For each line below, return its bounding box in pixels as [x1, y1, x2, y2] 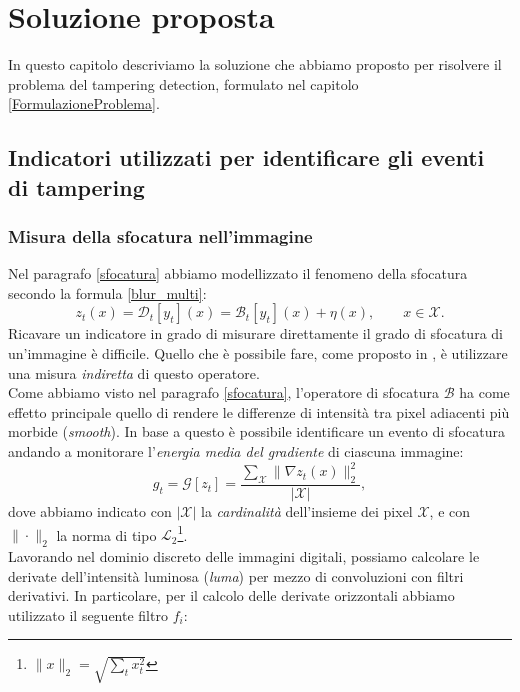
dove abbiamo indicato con [8, 500, 172, 521]
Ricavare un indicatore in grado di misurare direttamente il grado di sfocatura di [8, 323, 503, 344]
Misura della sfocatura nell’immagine [8, 224, 313, 248]
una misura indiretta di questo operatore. [8, 362, 260, 383]
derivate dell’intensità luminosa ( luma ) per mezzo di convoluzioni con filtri [8, 565, 464, 586]
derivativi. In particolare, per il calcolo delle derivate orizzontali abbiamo [8, 585, 455, 606]
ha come [459, 382, 510, 403]
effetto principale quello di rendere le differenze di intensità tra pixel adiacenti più [8, 401, 510, 422]
